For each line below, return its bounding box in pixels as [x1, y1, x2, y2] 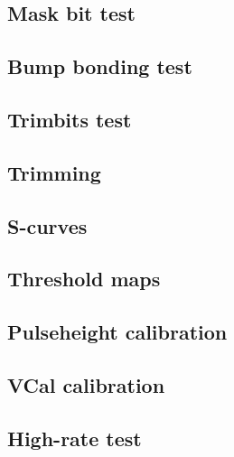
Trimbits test [7, 105, 132, 133]
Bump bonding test [7, 52, 192, 80]
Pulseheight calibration [7, 318, 228, 346]
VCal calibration [7, 370, 165, 398]
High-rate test [7, 424, 142, 452]
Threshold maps [7, 265, 161, 293]
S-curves [7, 211, 88, 239]
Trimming [7, 158, 101, 186]
